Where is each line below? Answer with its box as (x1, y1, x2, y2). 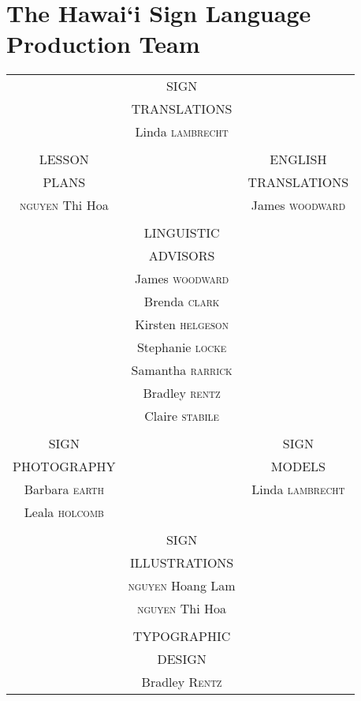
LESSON (39, 150, 89, 169)
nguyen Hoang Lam (128, 576, 236, 595)
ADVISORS (148, 246, 215, 265)
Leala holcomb (24, 503, 104, 522)
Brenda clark (143, 292, 220, 311)
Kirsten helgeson (135, 315, 229, 334)
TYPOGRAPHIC (132, 627, 231, 646)
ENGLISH (270, 150, 327, 169)
